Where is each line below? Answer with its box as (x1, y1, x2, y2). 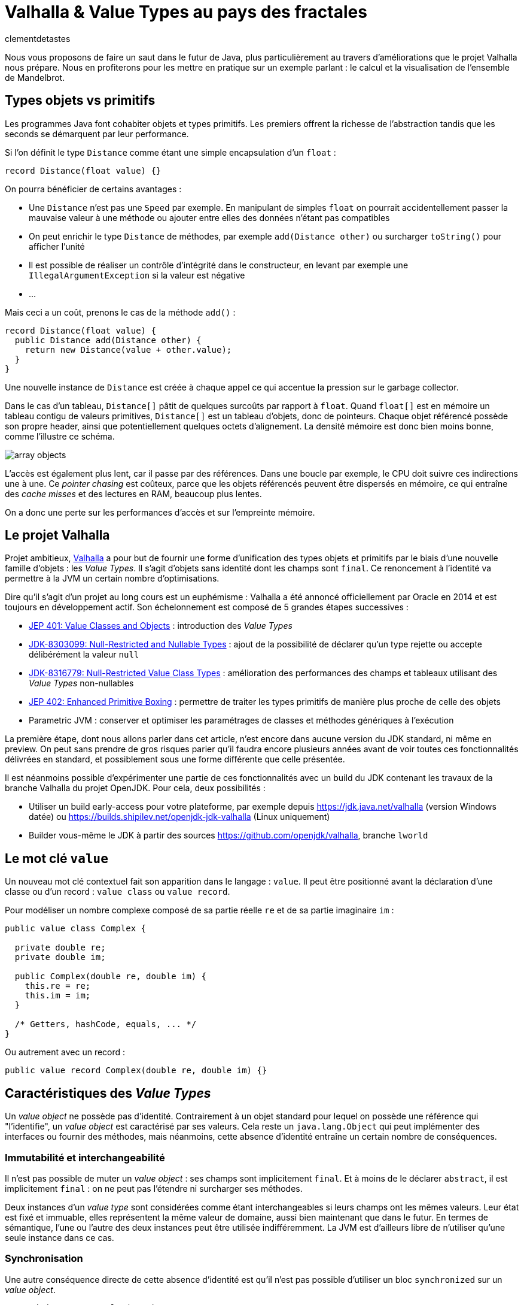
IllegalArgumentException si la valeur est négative (29, 270, 245, 280)
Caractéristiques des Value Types (5, 1085, 211, 1101)
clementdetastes (5, 33, 71, 44)
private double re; (14, 943, 106, 953)
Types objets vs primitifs (5, 93, 156, 108)
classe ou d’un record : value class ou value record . (5, 886, 230, 897)
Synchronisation (5, 1252, 83, 1265)
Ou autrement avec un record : (5, 1047, 126, 1058)
